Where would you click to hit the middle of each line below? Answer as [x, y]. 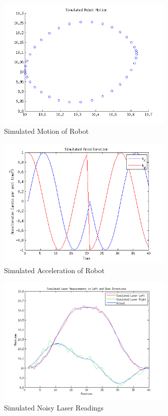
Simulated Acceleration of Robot [54, 270]
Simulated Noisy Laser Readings [54, 407]
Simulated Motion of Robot [47, 131]
